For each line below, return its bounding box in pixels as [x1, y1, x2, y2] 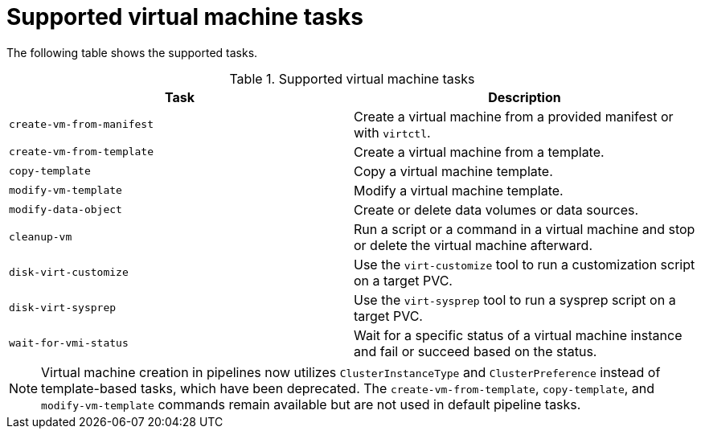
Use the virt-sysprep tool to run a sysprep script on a [354, 291, 676, 308]
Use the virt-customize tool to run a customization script [354, 256, 695, 273]
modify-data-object [9, 203, 122, 216]
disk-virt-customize [9, 266, 129, 279]
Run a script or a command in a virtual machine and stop [354, 220, 695, 237]
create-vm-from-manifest [9, 118, 154, 131]
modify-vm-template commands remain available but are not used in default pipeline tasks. [41, 396, 581, 412]
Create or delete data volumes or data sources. [354, 201, 639, 218]
